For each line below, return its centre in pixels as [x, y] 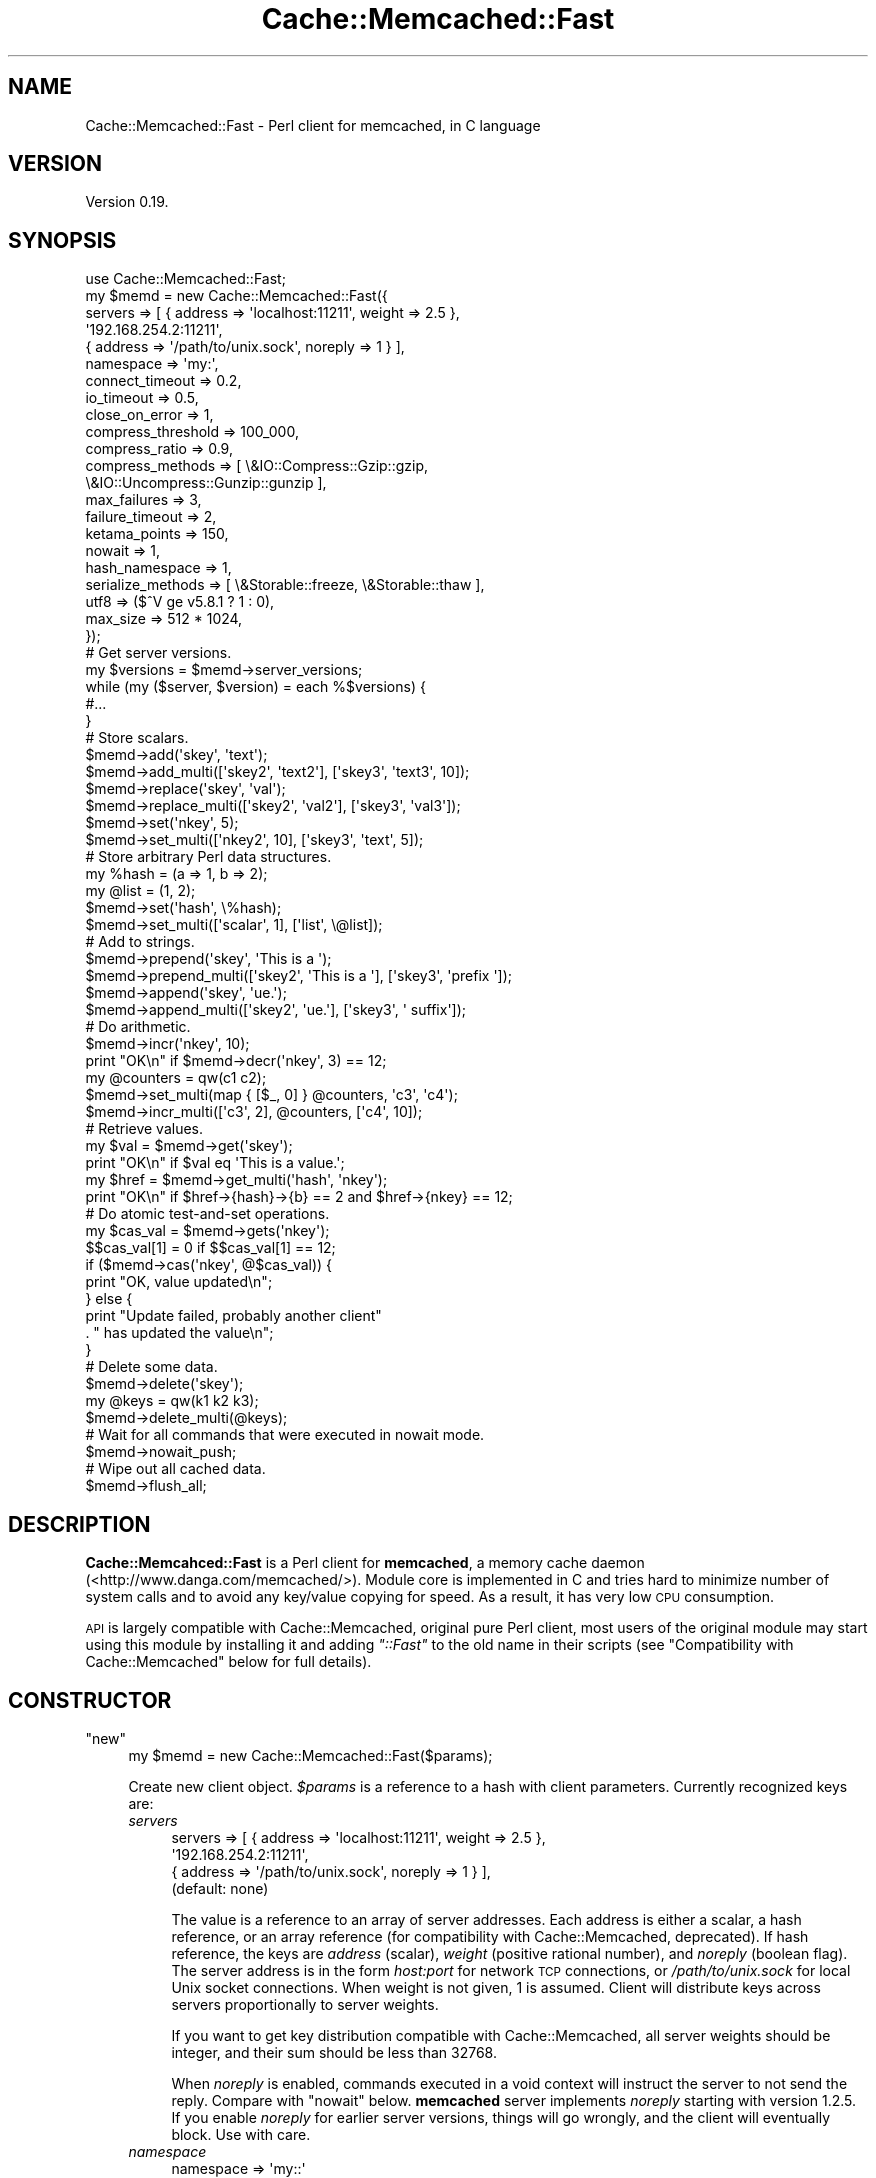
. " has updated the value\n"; [179, 1333]
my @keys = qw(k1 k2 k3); [172, 1401]
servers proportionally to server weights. [305, 2004]
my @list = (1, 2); [140, 891]
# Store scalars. [137, 738]
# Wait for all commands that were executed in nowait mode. [285, 1435]
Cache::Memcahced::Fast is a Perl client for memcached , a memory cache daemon [365, 1563]
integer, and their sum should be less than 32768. [334, 2052]
